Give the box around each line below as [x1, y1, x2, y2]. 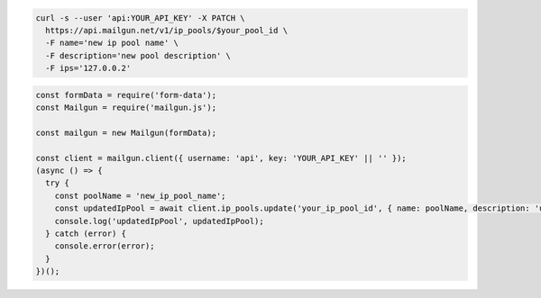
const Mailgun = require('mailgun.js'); [35, 103, 216, 113]
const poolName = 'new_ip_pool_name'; [54, 190, 226, 201]
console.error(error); [54, 241, 155, 251]
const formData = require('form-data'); [35, 90, 216, 100]
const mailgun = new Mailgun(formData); [35, 127, 216, 138]
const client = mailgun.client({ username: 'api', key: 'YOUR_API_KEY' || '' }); [35, 153, 408, 163]
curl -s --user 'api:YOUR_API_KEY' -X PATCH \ [35, 13, 245, 23]
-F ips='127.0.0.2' [45, 63, 132, 74]
